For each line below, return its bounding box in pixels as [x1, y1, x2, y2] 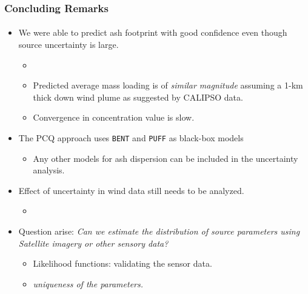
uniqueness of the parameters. [33, 277, 144, 290]
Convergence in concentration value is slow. [33, 111, 195, 124]
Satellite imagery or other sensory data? [18, 236, 169, 249]
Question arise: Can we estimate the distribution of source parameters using [18, 225, 300, 238]
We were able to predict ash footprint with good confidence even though [18, 26, 287, 39]
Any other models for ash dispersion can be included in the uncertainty [33, 152, 298, 164]
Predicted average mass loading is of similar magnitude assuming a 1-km [33, 79, 303, 92]
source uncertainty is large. [18, 38, 119, 51]
